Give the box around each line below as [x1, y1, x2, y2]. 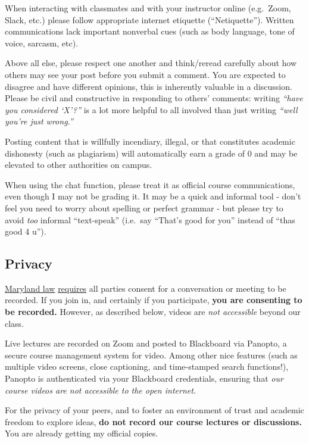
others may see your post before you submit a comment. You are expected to [5, 68, 286, 80]
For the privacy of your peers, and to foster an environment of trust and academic [5, 404, 304, 416]
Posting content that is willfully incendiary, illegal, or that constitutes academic [5, 135, 295, 147]
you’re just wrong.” [5, 115, 73, 127]
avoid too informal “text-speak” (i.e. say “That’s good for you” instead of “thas [5, 213, 295, 226]
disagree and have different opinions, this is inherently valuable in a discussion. [5, 80, 292, 92]
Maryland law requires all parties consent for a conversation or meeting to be [5, 282, 286, 294]
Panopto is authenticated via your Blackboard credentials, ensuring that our [5, 372, 283, 385]
